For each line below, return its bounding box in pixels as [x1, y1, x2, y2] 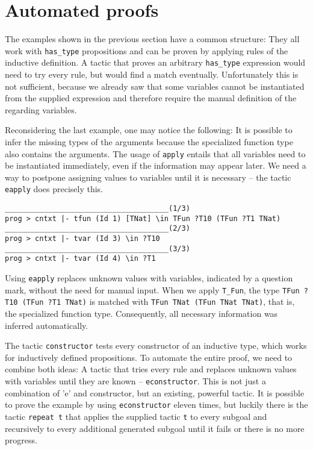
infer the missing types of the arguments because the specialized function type [5, 136, 293, 148]
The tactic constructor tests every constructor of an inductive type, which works [5, 339, 307, 352]
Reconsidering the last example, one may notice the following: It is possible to [5, 123, 293, 136]
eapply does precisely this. [5, 183, 103, 195]
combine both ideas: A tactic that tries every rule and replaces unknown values [5, 363, 297, 375]
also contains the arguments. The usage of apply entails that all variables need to [5, 147, 306, 160]
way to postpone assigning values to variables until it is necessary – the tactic [5, 170, 291, 183]
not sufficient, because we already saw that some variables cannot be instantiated [5, 80, 305, 92]
